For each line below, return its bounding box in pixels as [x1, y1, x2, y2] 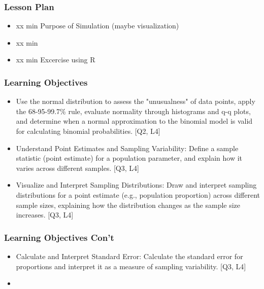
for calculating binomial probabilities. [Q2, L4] [16, 126, 160, 136]
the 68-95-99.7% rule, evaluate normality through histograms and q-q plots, [16, 105, 251, 116]
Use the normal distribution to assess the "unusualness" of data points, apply [16, 96, 255, 106]
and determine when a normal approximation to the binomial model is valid [16, 116, 253, 126]
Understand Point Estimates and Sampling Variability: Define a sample [16, 142, 239, 153]
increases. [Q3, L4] [16, 209, 74, 220]
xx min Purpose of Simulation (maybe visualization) [16, 20, 179, 31]
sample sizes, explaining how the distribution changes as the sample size [16, 199, 241, 210]
